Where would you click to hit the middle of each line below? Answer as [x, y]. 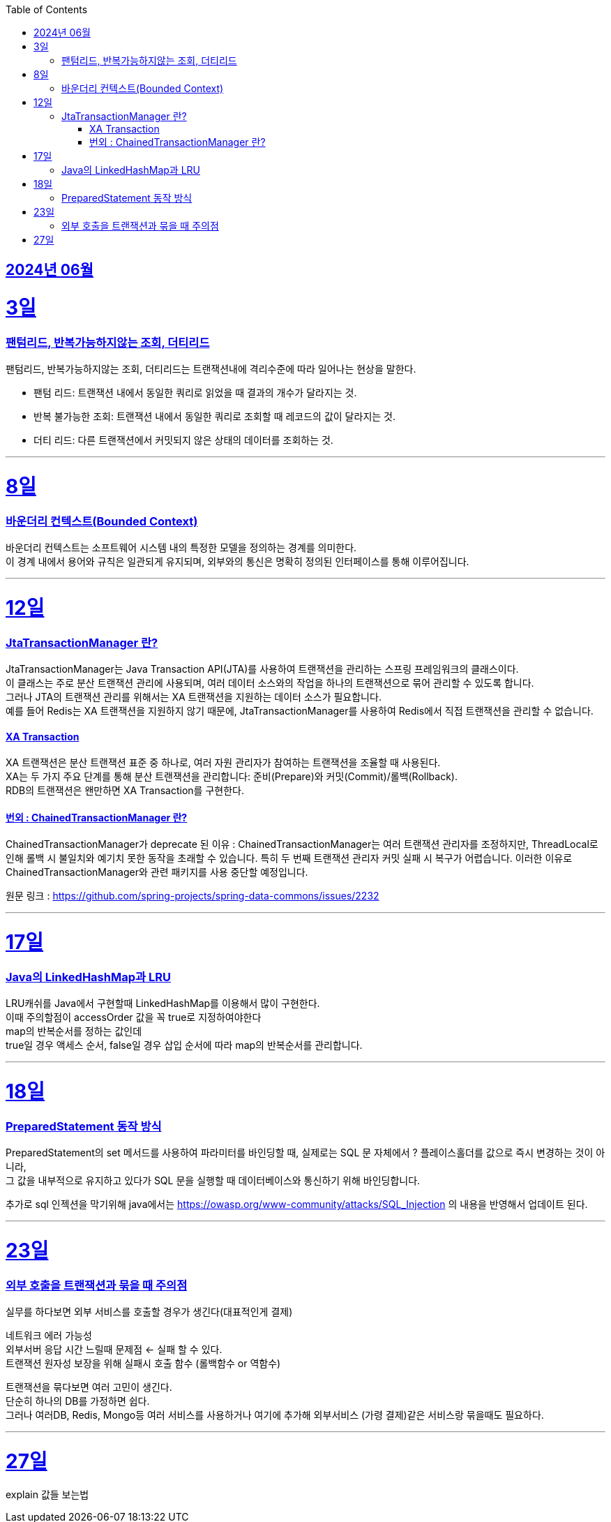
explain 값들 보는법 [47, 1494]
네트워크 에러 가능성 [49, 1336]
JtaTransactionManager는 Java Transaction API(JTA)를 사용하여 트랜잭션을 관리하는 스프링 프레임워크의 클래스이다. [262, 669]
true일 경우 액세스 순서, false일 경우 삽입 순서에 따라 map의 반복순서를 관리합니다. [184, 1045]
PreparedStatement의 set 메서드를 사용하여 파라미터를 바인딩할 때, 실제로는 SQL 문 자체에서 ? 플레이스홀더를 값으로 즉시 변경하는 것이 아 [305, 1153]
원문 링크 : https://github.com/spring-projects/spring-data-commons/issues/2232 [193, 896]
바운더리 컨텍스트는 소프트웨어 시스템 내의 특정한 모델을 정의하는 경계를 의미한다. [181, 548]
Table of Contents [47, 9]
